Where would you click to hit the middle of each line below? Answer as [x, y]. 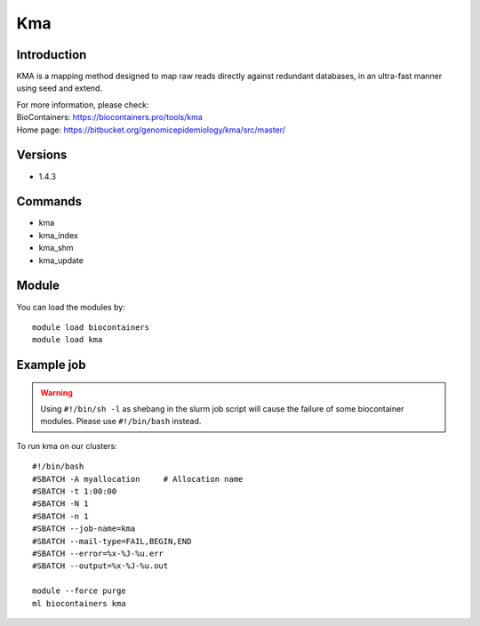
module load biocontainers [91, 327]
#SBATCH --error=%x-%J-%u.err [98, 554]
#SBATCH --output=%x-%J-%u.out [100, 566]
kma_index [59, 235]
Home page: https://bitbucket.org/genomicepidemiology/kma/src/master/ [151, 130]
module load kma [68, 340]
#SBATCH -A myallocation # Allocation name [138, 479]
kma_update [61, 260]
